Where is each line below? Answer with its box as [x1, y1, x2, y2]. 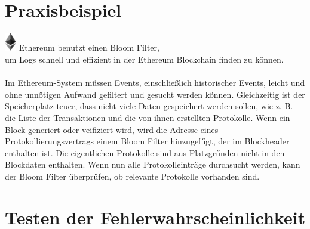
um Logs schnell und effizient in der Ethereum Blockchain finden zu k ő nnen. [5, 52, 284, 65]
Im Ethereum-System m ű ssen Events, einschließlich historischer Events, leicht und [5, 76, 305, 89]
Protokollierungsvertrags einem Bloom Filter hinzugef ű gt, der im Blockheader [5, 135, 290, 147]
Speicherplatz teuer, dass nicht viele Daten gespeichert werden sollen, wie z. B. [5, 100, 293, 112]
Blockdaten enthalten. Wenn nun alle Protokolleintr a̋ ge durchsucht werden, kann [5, 158, 300, 171]
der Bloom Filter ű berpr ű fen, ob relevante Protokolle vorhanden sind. [5, 169, 260, 182]
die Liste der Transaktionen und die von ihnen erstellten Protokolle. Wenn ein [5, 111, 290, 123]
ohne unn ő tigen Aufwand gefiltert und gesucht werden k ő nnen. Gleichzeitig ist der [5, 88, 305, 100]
